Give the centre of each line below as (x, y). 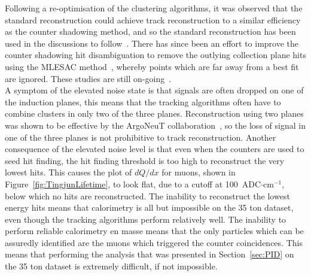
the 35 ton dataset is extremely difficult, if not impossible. (111, 266)
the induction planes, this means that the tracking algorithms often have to (143, 101)
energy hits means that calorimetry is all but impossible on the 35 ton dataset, (149, 207)
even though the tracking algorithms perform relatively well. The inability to (146, 219)
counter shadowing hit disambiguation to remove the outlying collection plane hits (155, 55)
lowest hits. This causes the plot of (68, 172)
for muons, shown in (199, 172)
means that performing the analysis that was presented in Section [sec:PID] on (150, 254)
